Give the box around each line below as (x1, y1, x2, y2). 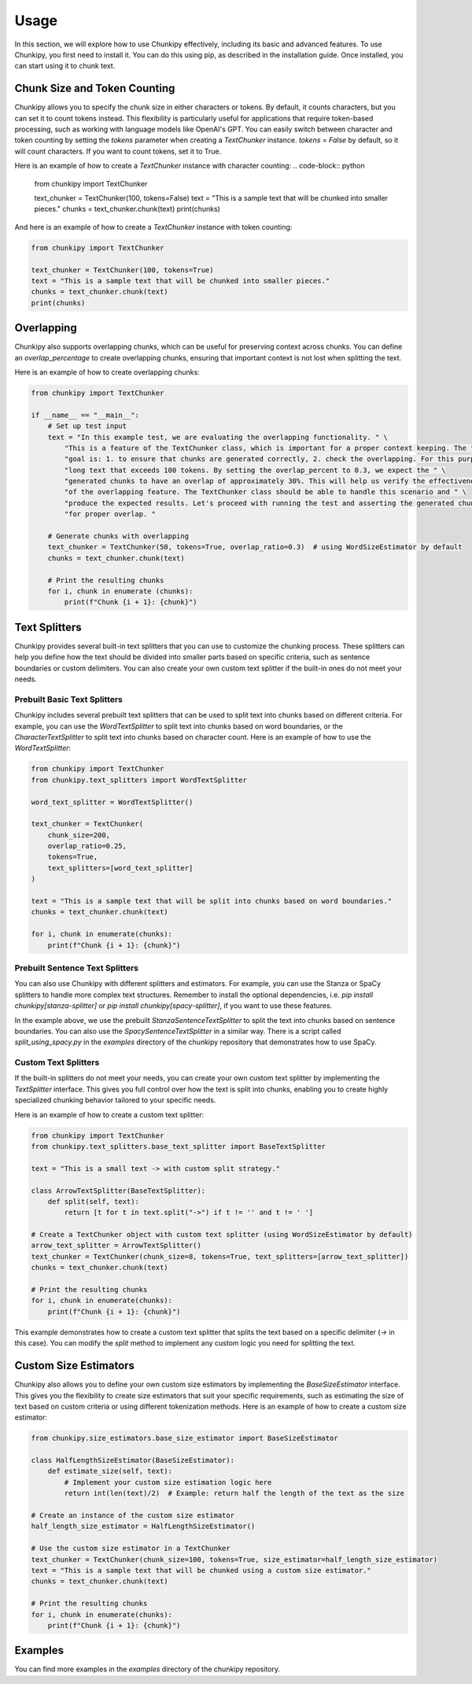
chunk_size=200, (47, 830, 110, 840)
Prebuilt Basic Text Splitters (14, 693, 124, 704)
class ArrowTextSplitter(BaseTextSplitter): (31, 1186, 206, 1195)
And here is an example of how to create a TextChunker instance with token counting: (14, 222, 293, 231)
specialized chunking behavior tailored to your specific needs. (14, 1095, 216, 1105)
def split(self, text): (47, 1197, 139, 1206)
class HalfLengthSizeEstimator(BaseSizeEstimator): (31, 1456, 235, 1465)
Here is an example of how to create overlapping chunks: (14, 367, 200, 377)
